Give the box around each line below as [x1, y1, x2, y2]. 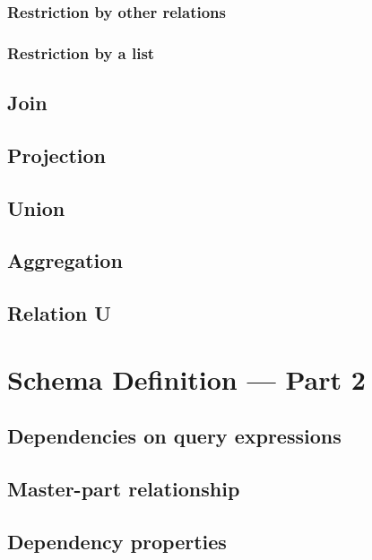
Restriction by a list [7, 41, 155, 64]
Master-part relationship [7, 475, 240, 503]
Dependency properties [7, 527, 227, 555]
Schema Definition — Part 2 [7, 360, 366, 397]
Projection [7, 141, 106, 168]
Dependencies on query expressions [7, 422, 342, 450]
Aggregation [7, 246, 123, 274]
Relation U [7, 299, 111, 327]
